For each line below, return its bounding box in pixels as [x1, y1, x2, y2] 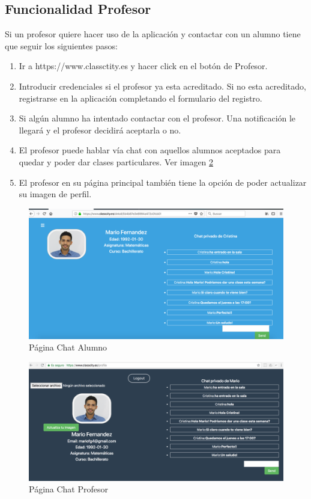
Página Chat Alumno [29, 341, 107, 354]
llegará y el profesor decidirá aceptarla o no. [19, 123, 181, 136]
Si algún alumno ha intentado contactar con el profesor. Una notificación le [19, 112, 296, 124]
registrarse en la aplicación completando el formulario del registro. [19, 91, 262, 104]
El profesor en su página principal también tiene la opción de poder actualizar [19, 176, 307, 188]
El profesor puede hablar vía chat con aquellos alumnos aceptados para [19, 144, 281, 156]
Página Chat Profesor [29, 483, 109, 495]
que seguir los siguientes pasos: [5, 39, 118, 52]
